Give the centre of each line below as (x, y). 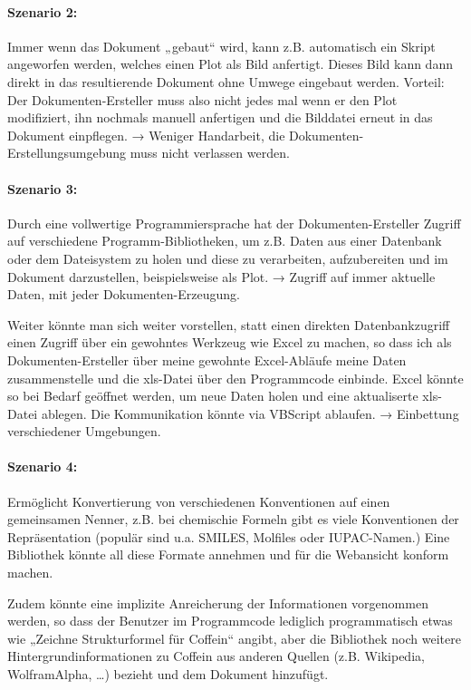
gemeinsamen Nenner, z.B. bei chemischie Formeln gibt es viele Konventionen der (233, 519)
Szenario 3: (43, 188)
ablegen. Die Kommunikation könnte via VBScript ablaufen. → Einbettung (250, 413)
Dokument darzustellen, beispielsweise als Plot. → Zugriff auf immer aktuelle (221, 276)
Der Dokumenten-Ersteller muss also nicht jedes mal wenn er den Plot (202, 99)
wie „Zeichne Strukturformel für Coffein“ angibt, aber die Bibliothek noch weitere (234, 638)
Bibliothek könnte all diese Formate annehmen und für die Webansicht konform (228, 554)
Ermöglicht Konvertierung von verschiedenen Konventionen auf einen (199, 501)
